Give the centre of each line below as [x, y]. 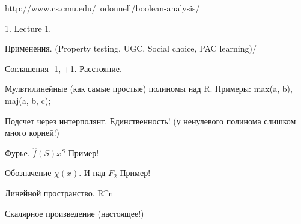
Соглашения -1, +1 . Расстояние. [63, 68]
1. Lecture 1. [28, 28]
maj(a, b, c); [28, 100]
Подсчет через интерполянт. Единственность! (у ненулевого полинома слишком [150, 120]
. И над [92, 173]
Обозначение [28, 173]
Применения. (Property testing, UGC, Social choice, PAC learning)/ [131, 48]
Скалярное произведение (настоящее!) [74, 213]
